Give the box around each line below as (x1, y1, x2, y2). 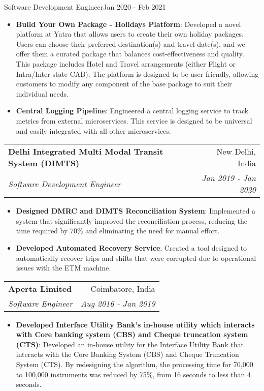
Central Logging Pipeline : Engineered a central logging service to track (16, 105, 249, 116)
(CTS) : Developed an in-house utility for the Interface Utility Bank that (16, 339, 244, 349)
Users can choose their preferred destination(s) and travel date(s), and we (16, 38, 245, 49)
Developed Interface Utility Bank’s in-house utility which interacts (16, 319, 255, 329)
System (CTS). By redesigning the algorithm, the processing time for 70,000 (16, 359, 253, 370)
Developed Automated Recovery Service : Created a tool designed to (16, 242, 247, 253)
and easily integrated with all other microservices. (16, 125, 171, 136)
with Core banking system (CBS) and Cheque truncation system (16, 329, 248, 340)
